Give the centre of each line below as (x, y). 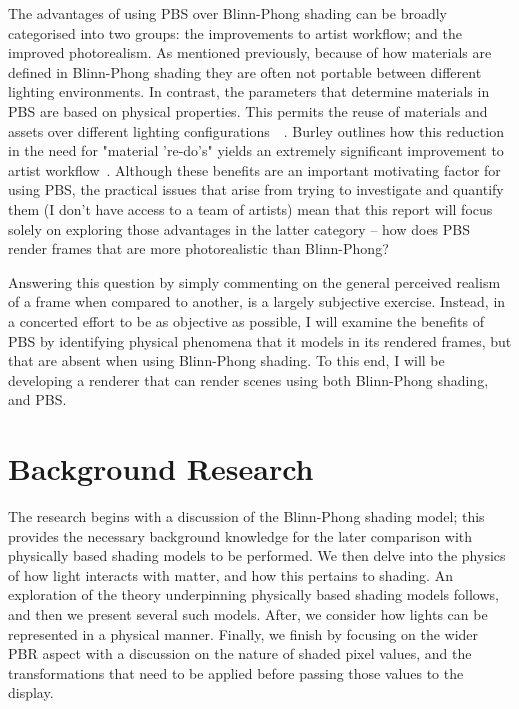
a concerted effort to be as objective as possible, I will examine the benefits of (246, 320)
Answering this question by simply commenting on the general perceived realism (254, 281)
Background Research (161, 468)
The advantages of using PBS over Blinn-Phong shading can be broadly (228, 13)
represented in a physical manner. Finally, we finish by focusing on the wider (243, 633)
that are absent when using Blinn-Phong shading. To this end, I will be (226, 360)
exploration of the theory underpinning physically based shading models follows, (253, 594)
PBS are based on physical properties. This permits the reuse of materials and (248, 110)
